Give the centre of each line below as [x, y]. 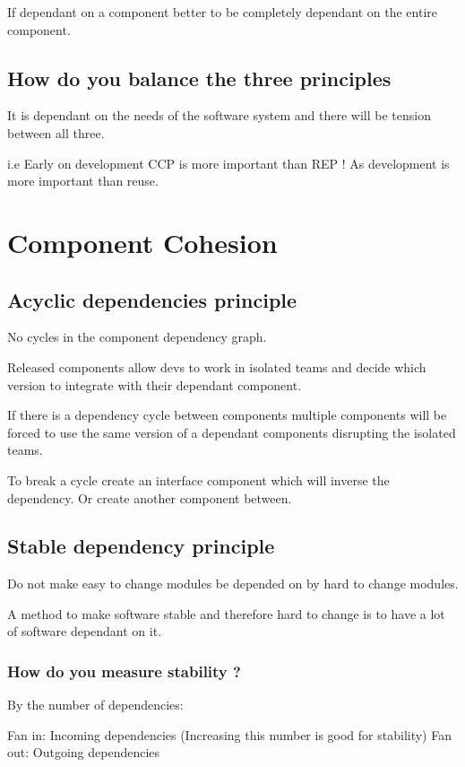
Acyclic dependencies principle [152, 299]
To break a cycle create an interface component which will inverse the [198, 479]
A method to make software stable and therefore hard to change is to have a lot [226, 613]
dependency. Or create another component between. [150, 497]
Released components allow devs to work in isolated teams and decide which [217, 366]
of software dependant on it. [85, 631]
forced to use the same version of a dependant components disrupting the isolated [232, 432]
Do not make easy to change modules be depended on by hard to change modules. [233, 584]
